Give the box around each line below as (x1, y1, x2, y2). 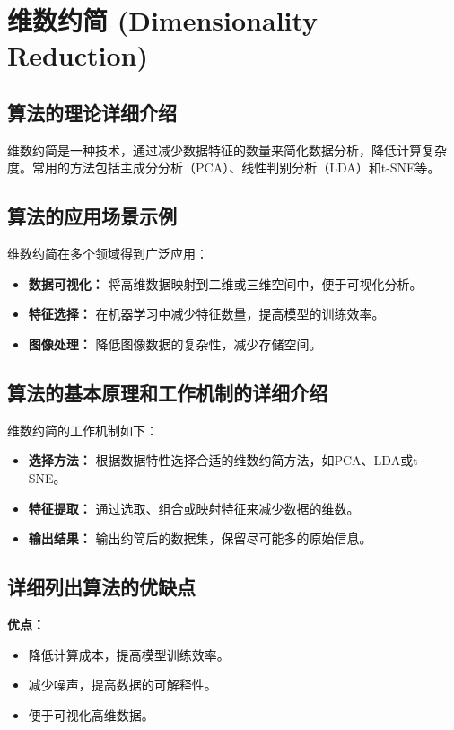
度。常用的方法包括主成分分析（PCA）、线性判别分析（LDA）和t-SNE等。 (7, 158, 441, 177)
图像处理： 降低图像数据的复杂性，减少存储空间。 (28, 334, 322, 353)
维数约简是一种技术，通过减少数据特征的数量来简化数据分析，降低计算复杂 (7, 140, 447, 159)
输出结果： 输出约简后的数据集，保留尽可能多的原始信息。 (28, 529, 372, 548)
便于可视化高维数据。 (28, 705, 154, 724)
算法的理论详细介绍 (7, 98, 177, 126)
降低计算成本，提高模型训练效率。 (28, 645, 230, 664)
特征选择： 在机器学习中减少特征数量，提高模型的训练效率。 (28, 304, 385, 323)
